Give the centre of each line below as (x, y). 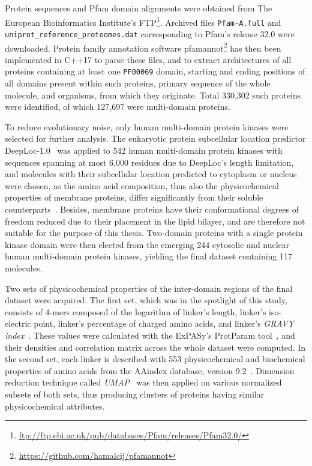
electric (18, 323)
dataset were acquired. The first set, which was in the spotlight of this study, (146, 300)
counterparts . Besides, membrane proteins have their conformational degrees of (152, 209)
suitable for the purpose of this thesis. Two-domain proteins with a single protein (154, 233)
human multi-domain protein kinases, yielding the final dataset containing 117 (149, 256)
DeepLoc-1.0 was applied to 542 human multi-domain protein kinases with (144, 150)
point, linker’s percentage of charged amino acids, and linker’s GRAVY (164, 323)
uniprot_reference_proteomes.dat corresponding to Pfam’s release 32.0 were (150, 33)
